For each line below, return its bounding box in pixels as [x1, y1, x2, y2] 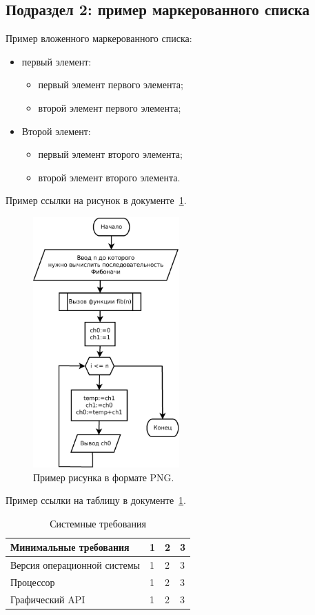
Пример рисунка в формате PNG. [33, 470, 174, 484]
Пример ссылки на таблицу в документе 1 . [6, 493, 187, 507]
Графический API [10, 592, 85, 606]
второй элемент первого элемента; [38, 100, 181, 114]
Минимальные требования [10, 540, 130, 554]
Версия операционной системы [10, 558, 140, 572]
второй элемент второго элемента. [38, 170, 181, 184]
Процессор [10, 575, 55, 589]
